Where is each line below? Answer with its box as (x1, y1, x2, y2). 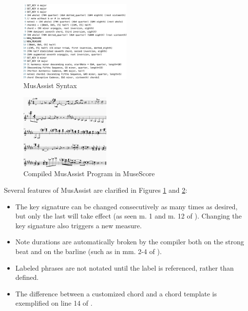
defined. (15, 272, 39, 282)
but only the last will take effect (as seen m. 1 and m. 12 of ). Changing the (15, 211, 242, 221)
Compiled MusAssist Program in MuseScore (23, 168, 155, 179)
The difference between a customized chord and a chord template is (15, 288, 217, 298)
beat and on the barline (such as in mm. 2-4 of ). (15, 246, 162, 256)
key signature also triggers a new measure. (15, 220, 142, 230)
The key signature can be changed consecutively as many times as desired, (15, 201, 238, 211)
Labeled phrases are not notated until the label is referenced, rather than (15, 262, 234, 273)
